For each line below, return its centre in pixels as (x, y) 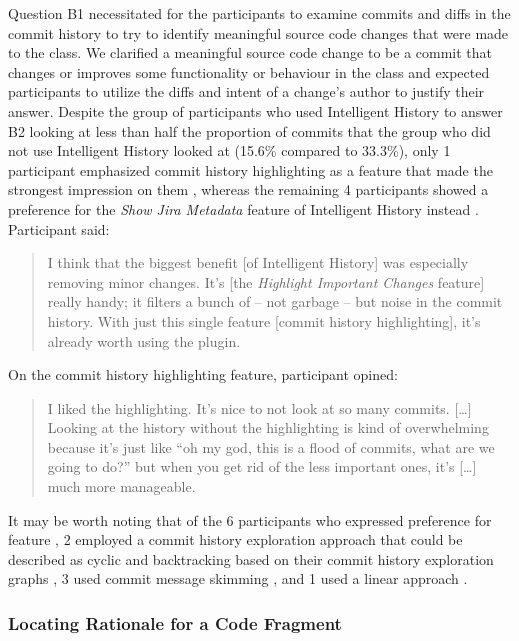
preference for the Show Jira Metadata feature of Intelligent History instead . (243, 208)
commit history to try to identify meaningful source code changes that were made (258, 32)
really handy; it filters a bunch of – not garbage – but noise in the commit (275, 301)
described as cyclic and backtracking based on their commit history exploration (251, 558)
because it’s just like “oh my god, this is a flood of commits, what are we (271, 446)
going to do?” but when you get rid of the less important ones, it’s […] (262, 466)
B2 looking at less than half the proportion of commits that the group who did (249, 130)
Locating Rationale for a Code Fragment (175, 622)
